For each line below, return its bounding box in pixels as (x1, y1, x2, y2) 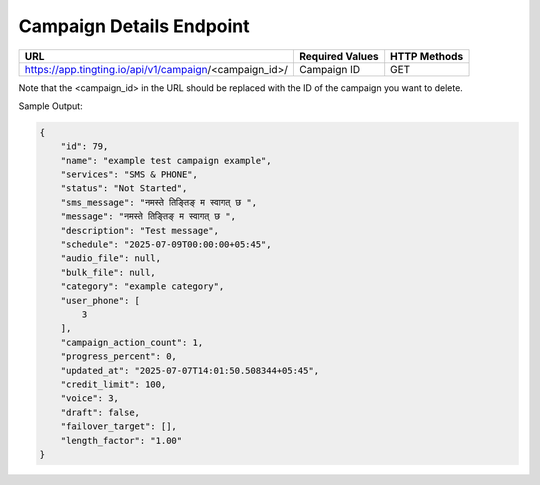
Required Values (298, 49, 379, 63)
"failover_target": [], (60, 421, 177, 432)
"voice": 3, (60, 393, 120, 404)
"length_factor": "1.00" (60, 435, 183, 446)
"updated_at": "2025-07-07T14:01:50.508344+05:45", (60, 365, 320, 376)
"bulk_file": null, (60, 266, 157, 278)
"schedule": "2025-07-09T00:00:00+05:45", (60, 239, 272, 250)
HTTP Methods (390, 49, 464, 63)
